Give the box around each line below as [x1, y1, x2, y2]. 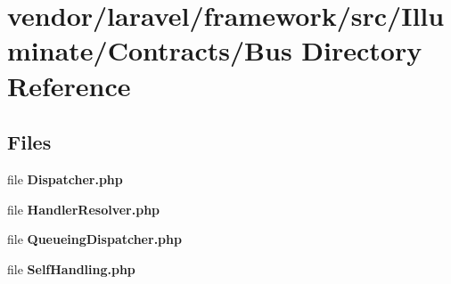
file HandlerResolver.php [7, 199, 160, 218]
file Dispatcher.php [7, 169, 123, 188]
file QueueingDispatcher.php [7, 230, 182, 248]
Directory [301, 32, 422, 69]
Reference [7, 67, 131, 103]
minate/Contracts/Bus [7, 32, 292, 69]
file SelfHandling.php [7, 259, 135, 278]
